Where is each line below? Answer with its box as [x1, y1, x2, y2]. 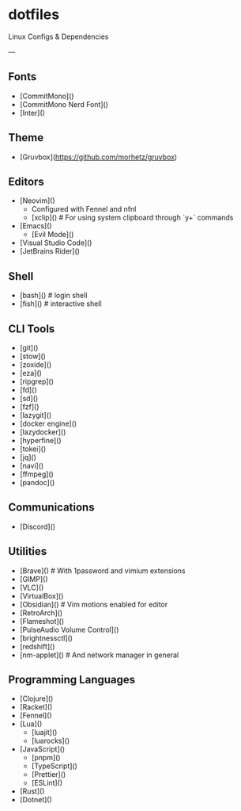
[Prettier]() [31, 770, 66, 779]
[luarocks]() [31, 736, 70, 746]
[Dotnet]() [19, 795, 53, 805]
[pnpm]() [31, 753, 61, 763]
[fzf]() [19, 402, 40, 411]
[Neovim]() [19, 196, 55, 205]
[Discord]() [19, 522, 56, 531]
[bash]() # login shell [19, 291, 88, 300]
